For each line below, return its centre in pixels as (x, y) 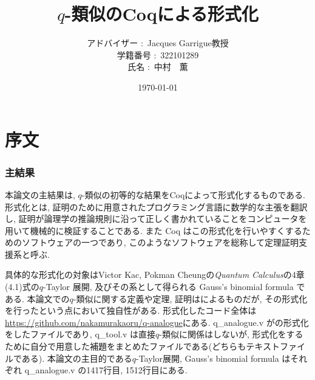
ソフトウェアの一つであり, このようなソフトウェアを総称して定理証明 (160, 242)
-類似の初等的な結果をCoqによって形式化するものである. (193, 194)
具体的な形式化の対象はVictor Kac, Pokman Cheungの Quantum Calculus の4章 (155, 275)
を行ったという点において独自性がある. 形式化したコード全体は (131, 310)
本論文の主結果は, (40, 194)
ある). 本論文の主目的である (77, 358)
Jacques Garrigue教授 (188, 43)
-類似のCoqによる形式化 (161, 14)
